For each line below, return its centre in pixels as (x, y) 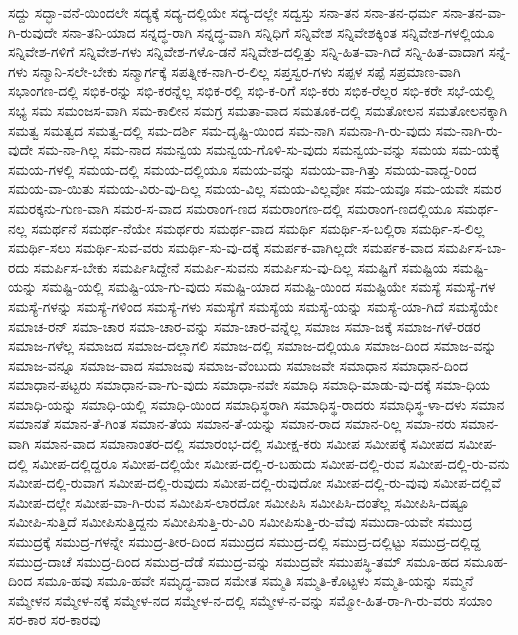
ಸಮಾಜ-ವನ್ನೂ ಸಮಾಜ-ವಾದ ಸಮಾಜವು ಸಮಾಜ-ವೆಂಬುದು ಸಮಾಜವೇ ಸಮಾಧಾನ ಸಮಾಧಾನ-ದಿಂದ (238, 364)
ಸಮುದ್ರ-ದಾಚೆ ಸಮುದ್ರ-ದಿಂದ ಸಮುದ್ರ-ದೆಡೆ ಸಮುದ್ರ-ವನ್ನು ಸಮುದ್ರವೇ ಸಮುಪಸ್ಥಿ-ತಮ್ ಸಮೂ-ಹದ (234, 560)
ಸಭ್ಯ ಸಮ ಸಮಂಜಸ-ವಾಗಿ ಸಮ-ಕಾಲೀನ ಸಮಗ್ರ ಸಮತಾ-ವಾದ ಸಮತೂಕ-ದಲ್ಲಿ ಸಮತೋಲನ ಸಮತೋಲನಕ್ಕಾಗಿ (258, 109)
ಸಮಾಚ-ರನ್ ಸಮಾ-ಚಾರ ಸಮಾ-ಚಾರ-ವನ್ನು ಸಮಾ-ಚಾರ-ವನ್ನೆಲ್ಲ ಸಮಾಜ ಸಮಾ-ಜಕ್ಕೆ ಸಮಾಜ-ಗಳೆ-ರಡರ (244, 325)
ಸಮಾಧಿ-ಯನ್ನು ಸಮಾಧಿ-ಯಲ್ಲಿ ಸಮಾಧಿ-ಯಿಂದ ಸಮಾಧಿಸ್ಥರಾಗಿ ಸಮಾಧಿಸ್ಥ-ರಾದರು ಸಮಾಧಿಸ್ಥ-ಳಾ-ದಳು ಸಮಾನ (256, 403)
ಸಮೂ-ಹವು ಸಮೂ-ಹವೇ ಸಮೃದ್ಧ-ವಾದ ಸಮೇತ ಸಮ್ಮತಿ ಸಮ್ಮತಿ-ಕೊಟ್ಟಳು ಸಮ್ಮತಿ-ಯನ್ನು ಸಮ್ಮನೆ (255, 580)
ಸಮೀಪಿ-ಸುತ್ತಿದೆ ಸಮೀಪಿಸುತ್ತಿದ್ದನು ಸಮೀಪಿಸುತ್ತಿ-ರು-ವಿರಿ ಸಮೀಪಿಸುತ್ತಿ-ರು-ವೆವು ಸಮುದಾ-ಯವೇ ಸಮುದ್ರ (240, 521)
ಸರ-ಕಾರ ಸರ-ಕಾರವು (54, 619)
